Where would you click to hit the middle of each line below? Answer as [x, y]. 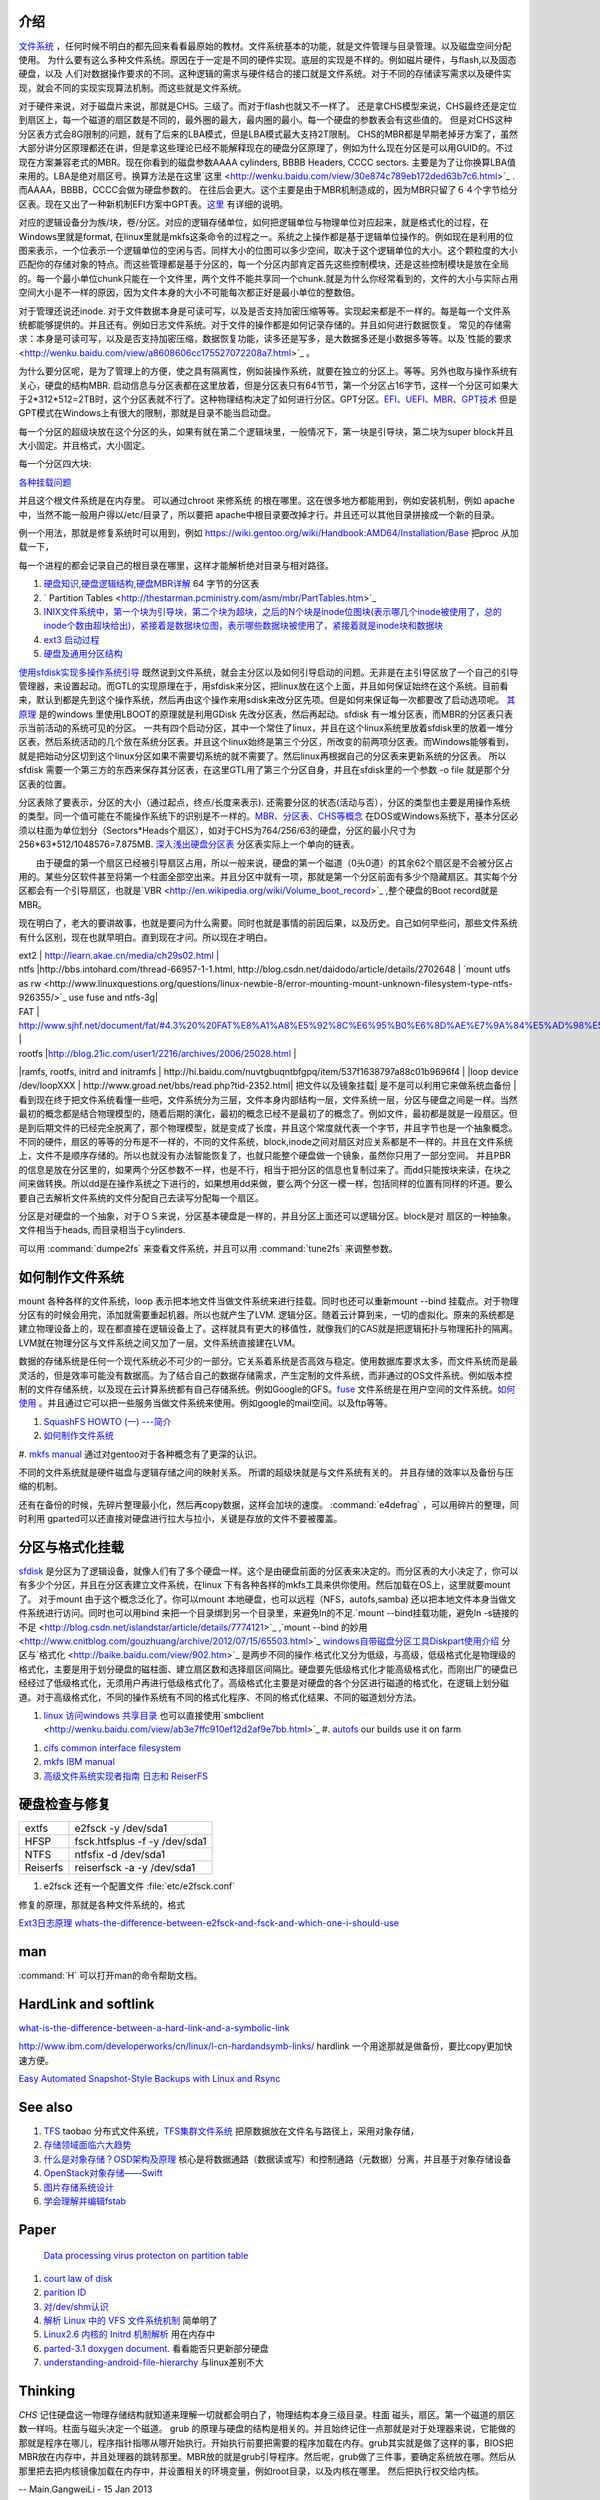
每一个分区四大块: [55, 464]
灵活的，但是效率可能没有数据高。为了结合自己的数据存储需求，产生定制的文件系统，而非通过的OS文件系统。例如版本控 [265, 1375]
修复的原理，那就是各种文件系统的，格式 [101, 1904]
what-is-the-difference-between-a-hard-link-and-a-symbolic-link [154, 2028]
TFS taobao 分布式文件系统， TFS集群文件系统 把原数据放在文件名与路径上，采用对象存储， [231, 2131]
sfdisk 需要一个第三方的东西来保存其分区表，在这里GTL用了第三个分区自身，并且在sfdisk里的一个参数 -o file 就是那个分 [264, 770]
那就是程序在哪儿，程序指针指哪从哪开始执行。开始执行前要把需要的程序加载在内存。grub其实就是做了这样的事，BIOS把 [266, 2442]
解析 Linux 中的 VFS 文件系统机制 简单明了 [131, 2321]
